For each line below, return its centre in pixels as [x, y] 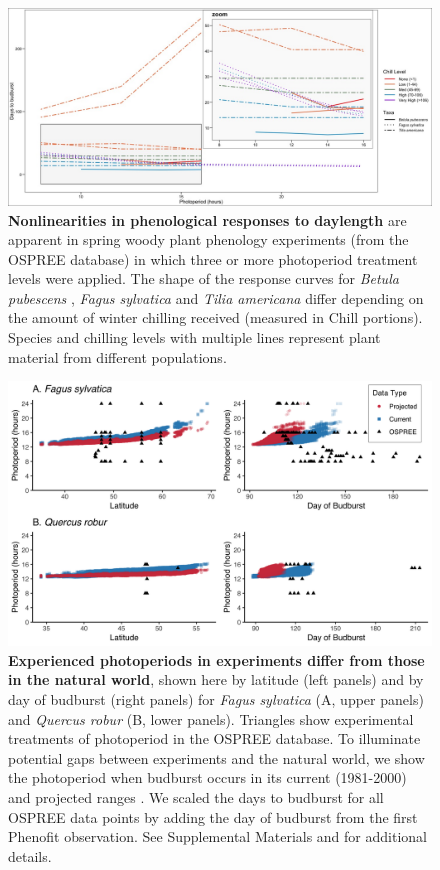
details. [30, 855]
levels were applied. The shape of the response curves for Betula [203, 278]
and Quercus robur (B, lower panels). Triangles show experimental [211, 718]
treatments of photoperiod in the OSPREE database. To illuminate [214, 738]
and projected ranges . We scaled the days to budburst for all [196, 797]
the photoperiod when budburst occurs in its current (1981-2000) [207, 777]
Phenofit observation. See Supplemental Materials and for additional [217, 836]
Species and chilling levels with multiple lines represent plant [194, 337]
